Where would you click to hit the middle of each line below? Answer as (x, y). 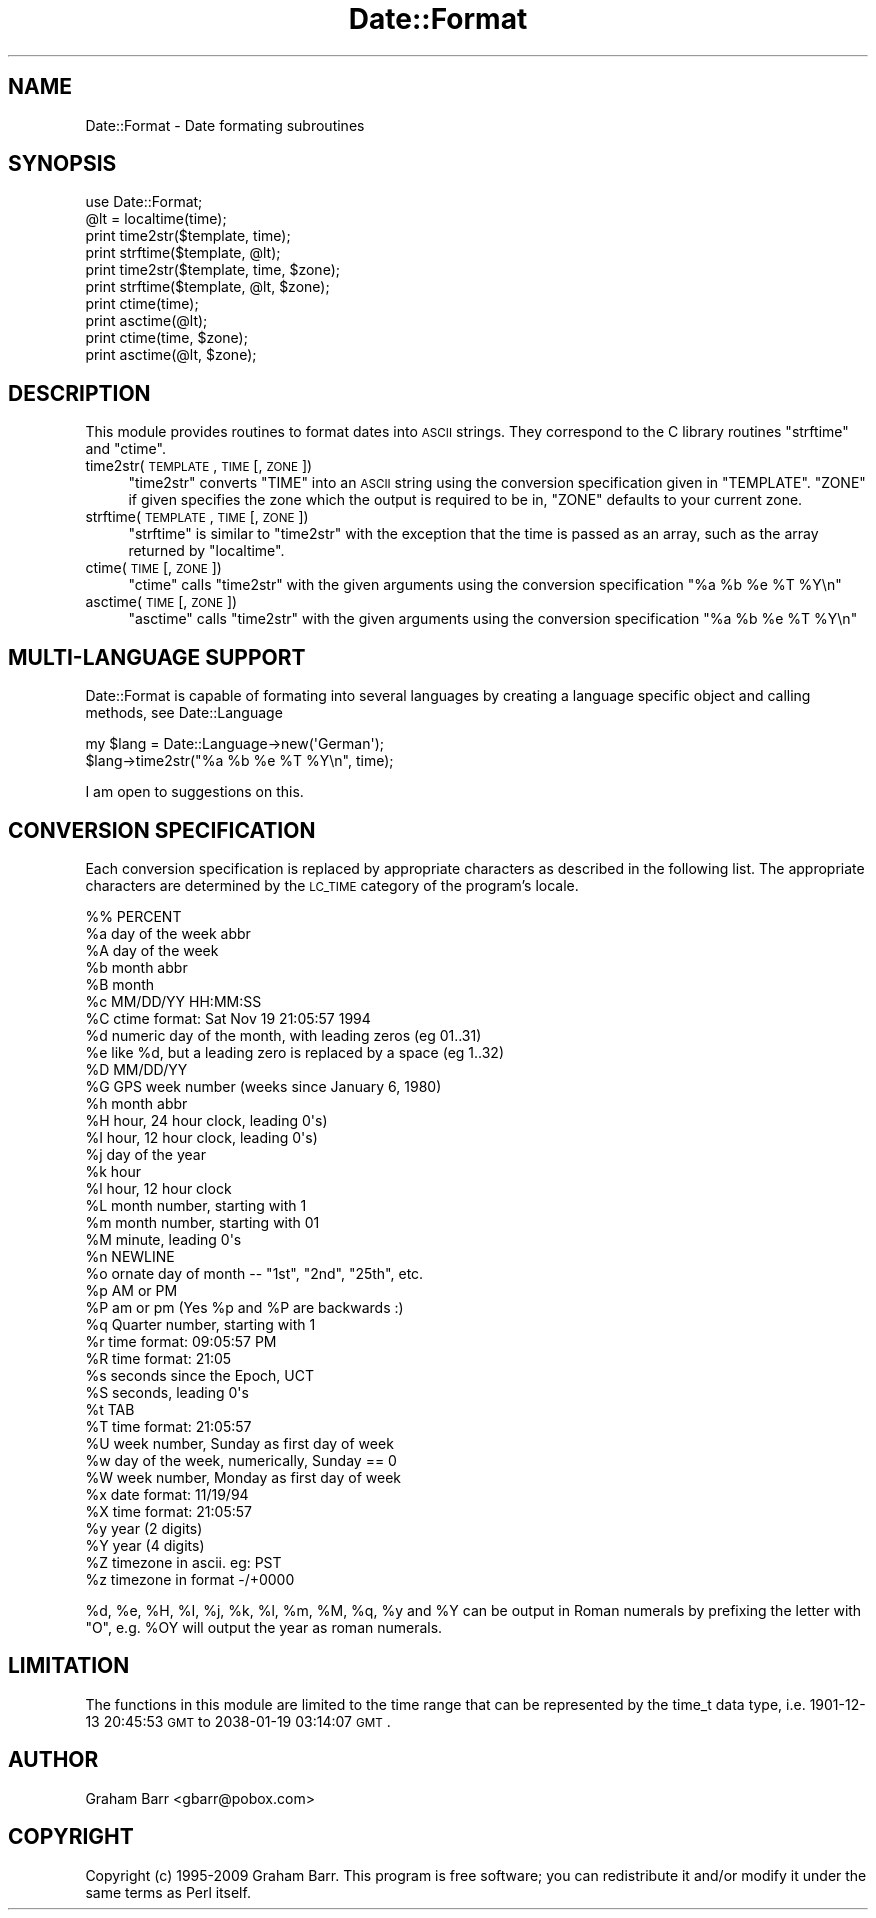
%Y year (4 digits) (145, 1545)
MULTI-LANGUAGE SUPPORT (157, 657)
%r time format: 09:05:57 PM (181, 1341)
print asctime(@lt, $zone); (171, 355)
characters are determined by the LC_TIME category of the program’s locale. (332, 885)
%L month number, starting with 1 (196, 1205)
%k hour (113, 1171)
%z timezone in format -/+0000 (190, 1579)
